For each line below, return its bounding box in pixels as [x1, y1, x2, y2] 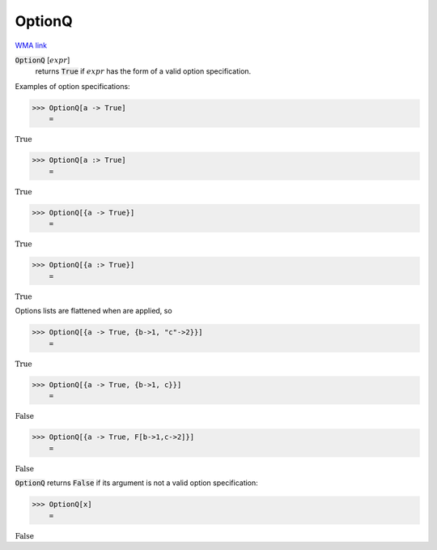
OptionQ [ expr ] [15, 55, 70, 65]
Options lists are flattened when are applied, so [15, 306, 173, 316]
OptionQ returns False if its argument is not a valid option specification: [15, 478, 258, 488]
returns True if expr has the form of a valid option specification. [35, 66, 252, 76]
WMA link [15, 41, 48, 50]
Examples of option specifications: [15, 81, 130, 91]
